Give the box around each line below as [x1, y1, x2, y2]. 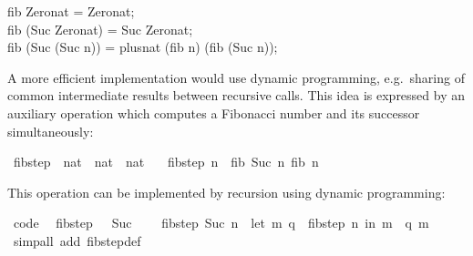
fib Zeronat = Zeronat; [7, 2, 135, 20]
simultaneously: [7, 121, 94, 140]
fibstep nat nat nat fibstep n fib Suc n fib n [13, 152, 319, 171]
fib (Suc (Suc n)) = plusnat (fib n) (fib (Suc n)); [7, 37, 278, 56]
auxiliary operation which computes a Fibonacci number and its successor [7, 103, 420, 122]
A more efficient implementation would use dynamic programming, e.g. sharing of [7, 67, 465, 87]
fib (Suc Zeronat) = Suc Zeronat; [7, 19, 193, 38]
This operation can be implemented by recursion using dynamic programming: [7, 182, 446, 201]
